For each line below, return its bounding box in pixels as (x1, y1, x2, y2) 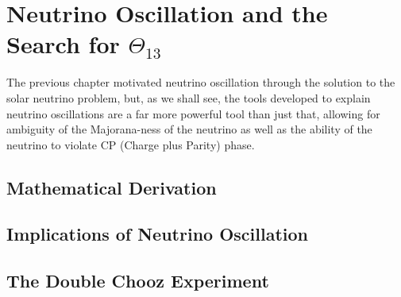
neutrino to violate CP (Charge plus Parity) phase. (6, 136, 255, 152)
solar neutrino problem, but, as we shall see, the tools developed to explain (6, 89, 371, 106)
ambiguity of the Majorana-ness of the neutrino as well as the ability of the (6, 121, 372, 137)
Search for (6, 28, 120, 60)
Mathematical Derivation (6, 175, 217, 199)
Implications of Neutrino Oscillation (6, 222, 308, 246)
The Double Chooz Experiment (6, 268, 269, 293)
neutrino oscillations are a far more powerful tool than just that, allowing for (6, 105, 380, 121)
